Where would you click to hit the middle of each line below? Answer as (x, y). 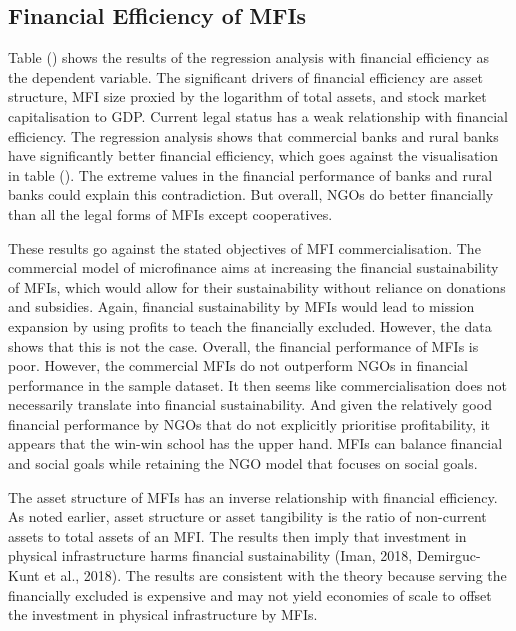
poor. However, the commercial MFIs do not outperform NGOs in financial (238, 365)
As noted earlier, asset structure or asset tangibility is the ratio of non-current (247, 516)
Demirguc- (448, 555)
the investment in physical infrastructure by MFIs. (163, 614)
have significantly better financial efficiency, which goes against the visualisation (253, 155)
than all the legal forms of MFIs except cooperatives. (170, 213)
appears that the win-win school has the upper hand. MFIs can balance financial (255, 443)
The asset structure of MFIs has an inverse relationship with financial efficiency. (253, 496)
